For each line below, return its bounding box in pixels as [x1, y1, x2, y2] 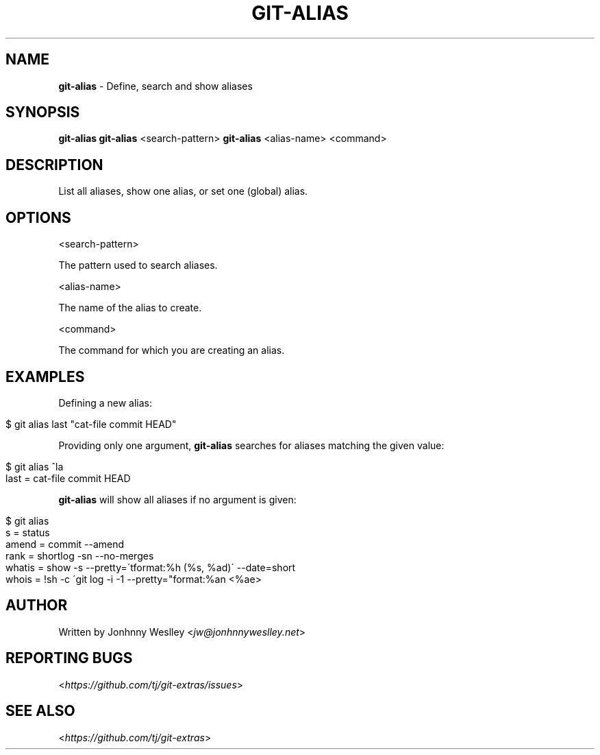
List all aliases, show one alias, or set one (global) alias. [58, 185, 308, 197]
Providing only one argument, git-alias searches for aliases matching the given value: [58, 439, 445, 451]
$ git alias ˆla [5, 460, 64, 472]
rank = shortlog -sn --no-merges [5, 549, 154, 562]
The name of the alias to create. [58, 302, 202, 314]
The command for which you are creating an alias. [58, 344, 285, 357]
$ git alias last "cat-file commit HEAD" [5, 418, 177, 430]
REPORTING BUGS [5, 649, 133, 667]
